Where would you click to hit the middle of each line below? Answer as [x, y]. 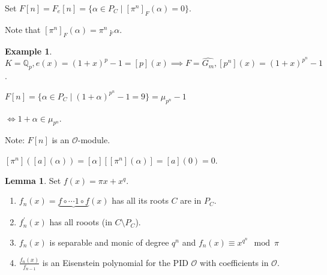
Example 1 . [28, 51]
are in [191, 200]
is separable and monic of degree [109, 242]
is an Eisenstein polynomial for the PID [115, 262]
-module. [94, 140]
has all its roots [140, 200]
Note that [23, 29]
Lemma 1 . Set [33, 180]
